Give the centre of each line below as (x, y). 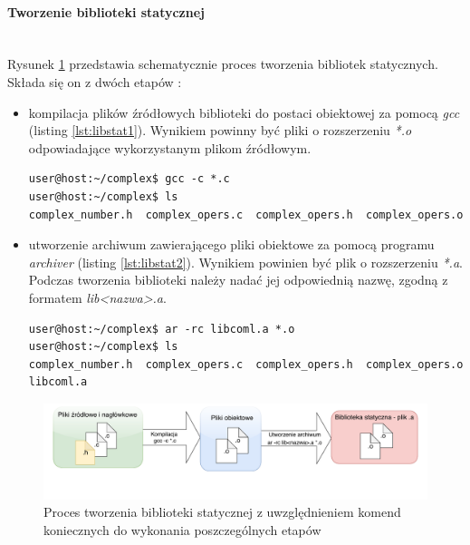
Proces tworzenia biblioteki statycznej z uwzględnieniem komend (222, 512)
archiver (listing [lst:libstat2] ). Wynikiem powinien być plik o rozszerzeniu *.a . (245, 262)
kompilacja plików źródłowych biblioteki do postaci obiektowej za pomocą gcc (244, 112)
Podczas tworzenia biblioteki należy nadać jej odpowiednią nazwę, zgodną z (238, 280)
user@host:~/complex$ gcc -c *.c (129, 179)
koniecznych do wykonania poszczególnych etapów (182, 530)
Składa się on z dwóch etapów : (95, 81)
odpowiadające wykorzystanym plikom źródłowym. (170, 147)
